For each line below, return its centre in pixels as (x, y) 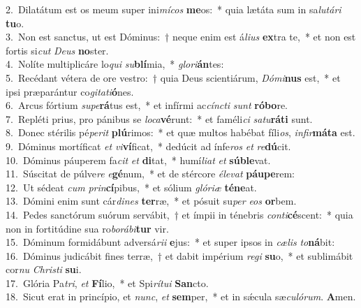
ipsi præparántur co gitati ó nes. (70, 91)
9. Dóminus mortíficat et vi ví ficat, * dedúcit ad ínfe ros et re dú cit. (148, 146)
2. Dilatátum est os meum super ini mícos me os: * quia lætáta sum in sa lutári (174, 9)
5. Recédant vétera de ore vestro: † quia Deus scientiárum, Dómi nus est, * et (173, 77)
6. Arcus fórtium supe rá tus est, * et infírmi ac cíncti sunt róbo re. (147, 105)
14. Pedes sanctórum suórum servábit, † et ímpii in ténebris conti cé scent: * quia (179, 214)
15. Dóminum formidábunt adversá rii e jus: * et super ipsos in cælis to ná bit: (170, 242)
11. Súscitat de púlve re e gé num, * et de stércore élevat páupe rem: (150, 174)
